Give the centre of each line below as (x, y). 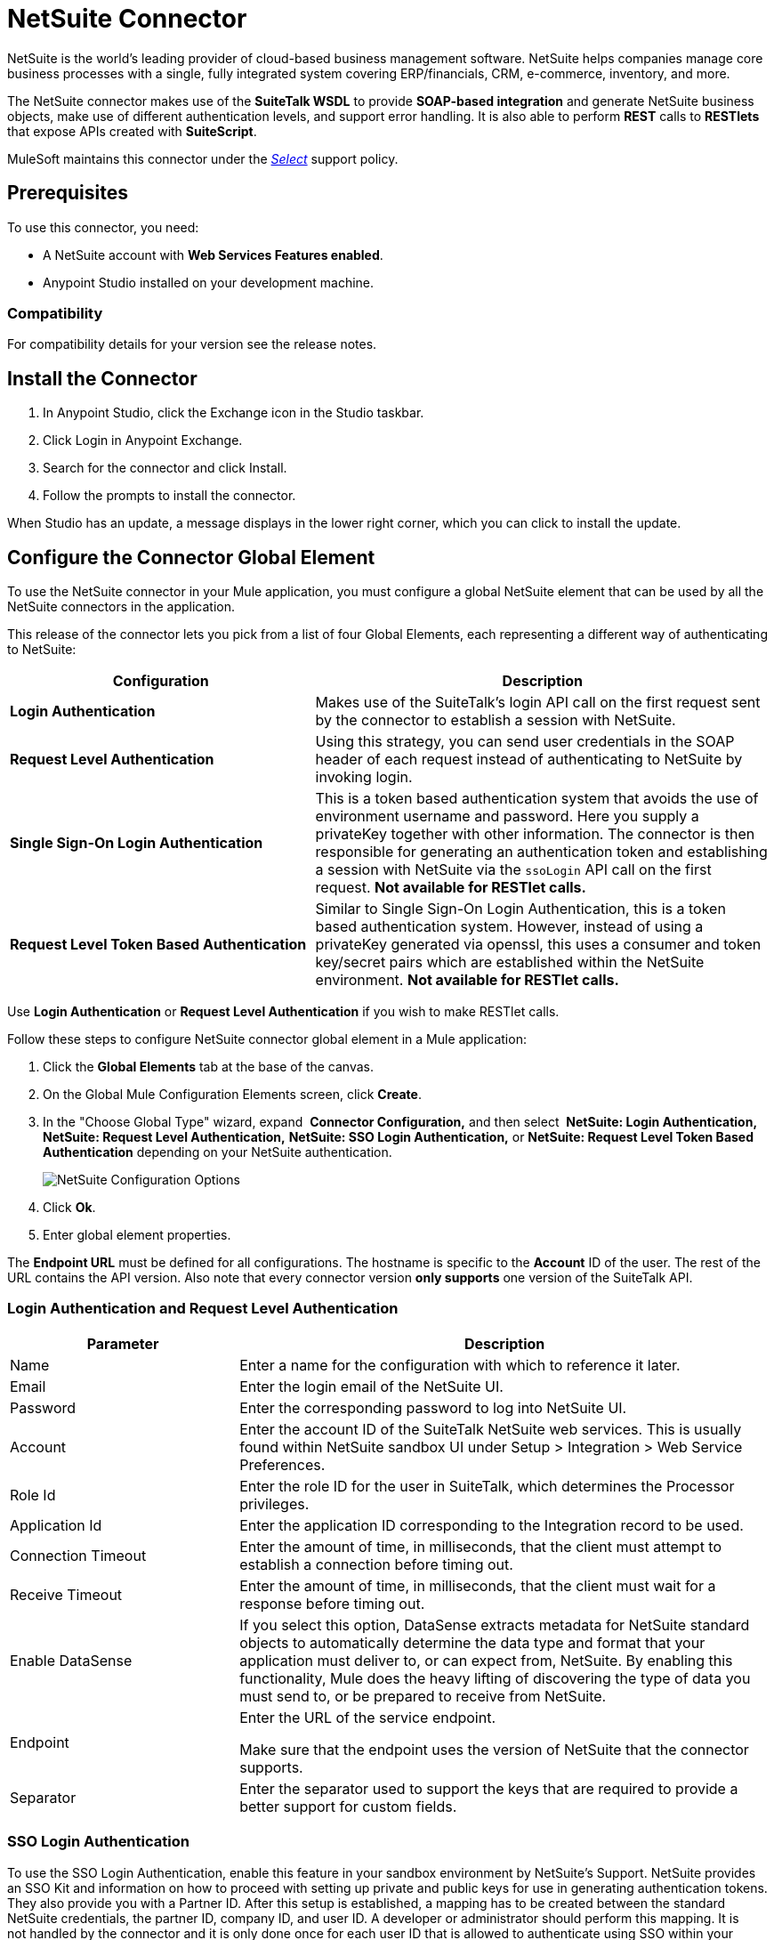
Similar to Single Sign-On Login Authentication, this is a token (520, 909)
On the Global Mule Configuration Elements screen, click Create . (232, 1095)
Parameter (123, 1343)
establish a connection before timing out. (376, 1564)
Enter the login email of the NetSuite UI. (371, 1386)
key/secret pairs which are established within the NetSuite (510, 962)
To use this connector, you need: (103, 227)
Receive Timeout (66, 1594)
